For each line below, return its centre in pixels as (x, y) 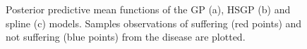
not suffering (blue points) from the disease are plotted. (126, 37)
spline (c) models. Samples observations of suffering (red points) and (154, 23)
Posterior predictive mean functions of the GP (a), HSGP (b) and (148, 9)
